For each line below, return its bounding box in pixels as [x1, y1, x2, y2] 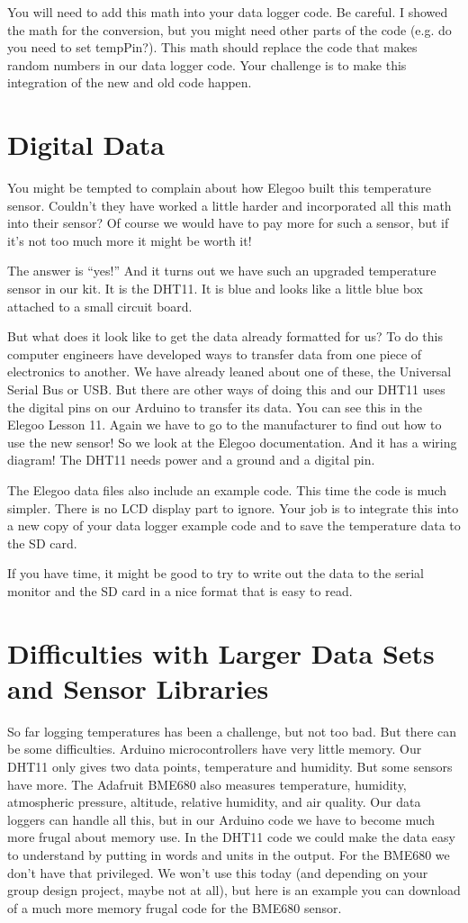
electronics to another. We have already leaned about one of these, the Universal [7, 362, 452, 381]
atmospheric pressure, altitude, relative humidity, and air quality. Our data [7, 792, 421, 811]
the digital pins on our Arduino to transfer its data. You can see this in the [7, 397, 423, 416]
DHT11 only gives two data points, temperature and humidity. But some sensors [7, 757, 453, 776]
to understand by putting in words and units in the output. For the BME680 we [7, 846, 450, 864]
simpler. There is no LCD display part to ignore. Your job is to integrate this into [7, 498, 459, 517]
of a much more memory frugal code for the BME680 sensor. [7, 898, 342, 917]
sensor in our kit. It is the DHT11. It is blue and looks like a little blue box [7, 279, 423, 298]
